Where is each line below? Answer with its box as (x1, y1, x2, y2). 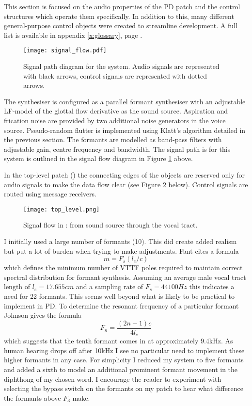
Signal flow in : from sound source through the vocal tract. (23, 220, 198, 230)
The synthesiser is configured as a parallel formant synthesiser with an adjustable (4, 96, 246, 106)
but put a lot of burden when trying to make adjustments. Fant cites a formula (4, 245, 239, 256)
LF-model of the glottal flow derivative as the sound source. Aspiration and (4, 106, 228, 116)
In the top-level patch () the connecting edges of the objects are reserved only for (4, 169, 245, 179)
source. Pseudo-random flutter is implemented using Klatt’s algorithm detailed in (4, 125, 246, 135)
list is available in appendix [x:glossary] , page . (4, 30, 142, 40)
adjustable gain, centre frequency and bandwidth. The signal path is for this (4, 144, 231, 154)
